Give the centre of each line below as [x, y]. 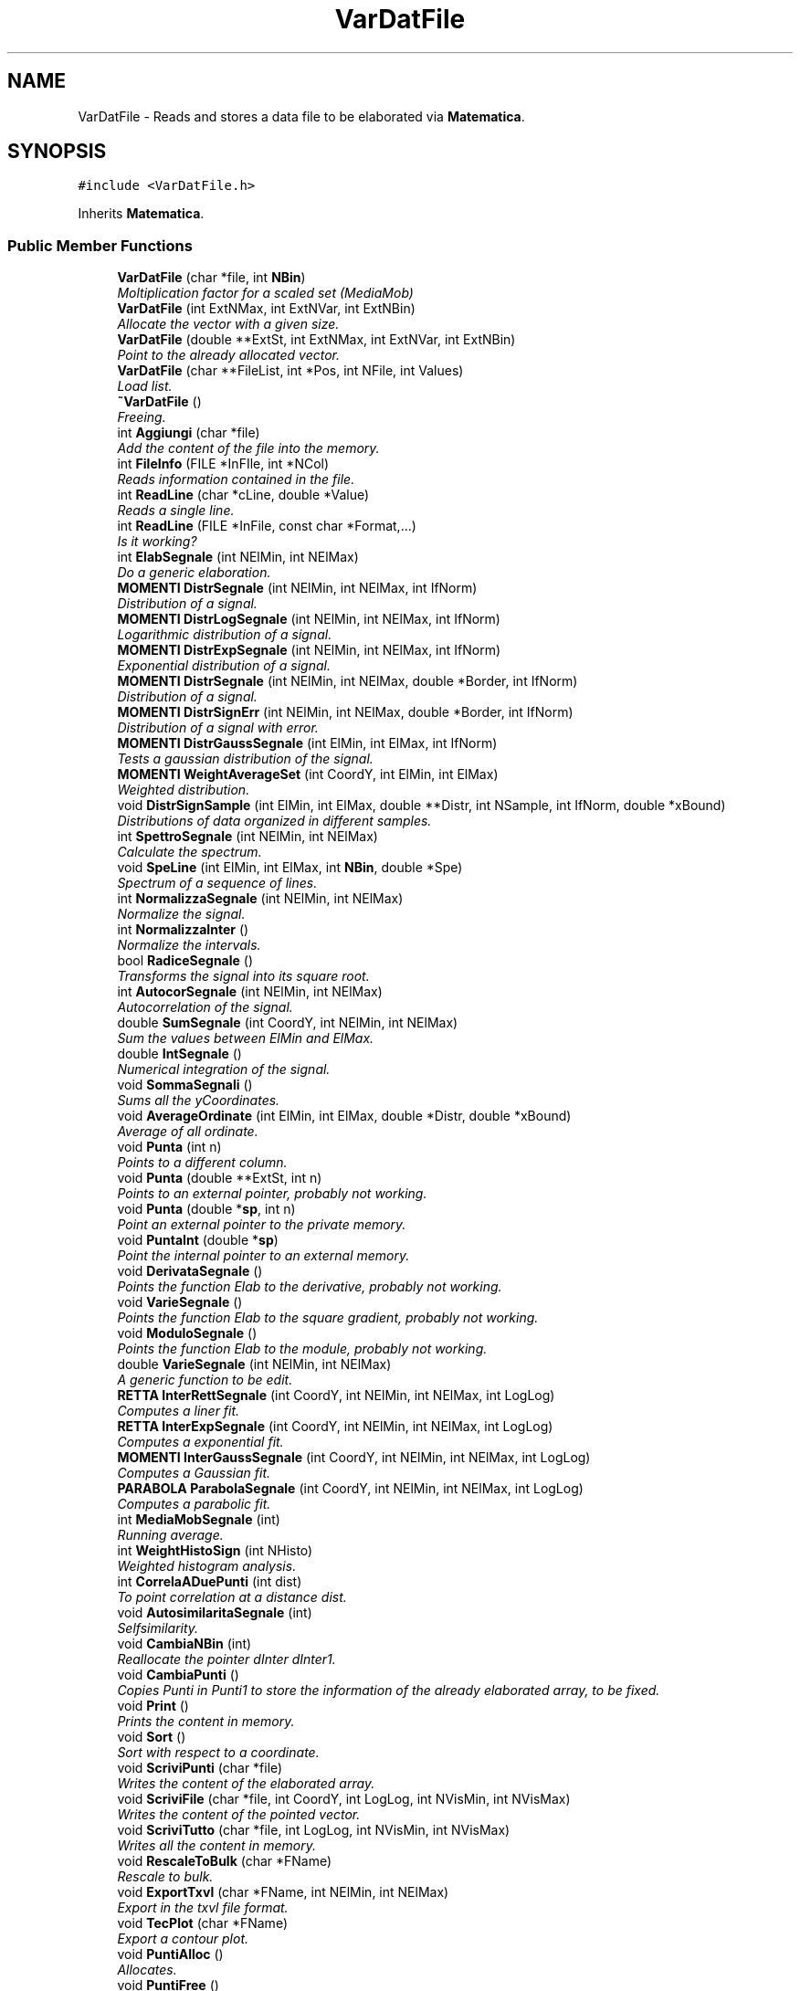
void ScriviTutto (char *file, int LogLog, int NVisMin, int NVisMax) [314, 1830]
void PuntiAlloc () [170, 1954]
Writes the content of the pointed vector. [239, 1815]
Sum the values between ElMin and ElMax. [246, 1038]
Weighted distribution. [184, 790]
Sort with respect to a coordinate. [218, 1753]
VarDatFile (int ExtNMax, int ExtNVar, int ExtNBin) [266, 309]
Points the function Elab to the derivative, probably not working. [310, 1287]
